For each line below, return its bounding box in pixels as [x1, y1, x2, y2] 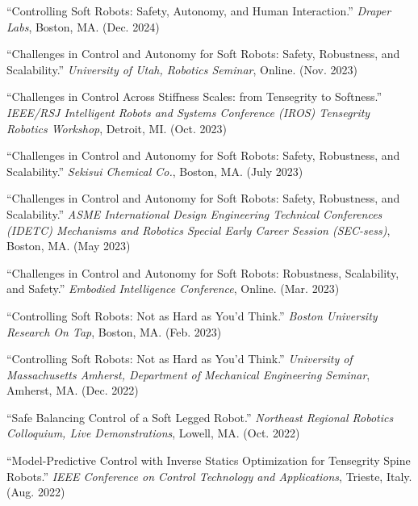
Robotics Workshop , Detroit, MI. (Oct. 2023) [6, 119, 227, 136]
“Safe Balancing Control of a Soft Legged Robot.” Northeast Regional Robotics [6, 408, 394, 425]
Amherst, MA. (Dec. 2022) [6, 382, 139, 399]
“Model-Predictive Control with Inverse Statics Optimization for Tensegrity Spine [6, 452, 411, 469]
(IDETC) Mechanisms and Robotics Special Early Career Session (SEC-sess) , [6, 221, 391, 238]
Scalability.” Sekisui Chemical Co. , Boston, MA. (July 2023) [6, 162, 303, 179]
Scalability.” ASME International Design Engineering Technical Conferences [6, 205, 382, 222]
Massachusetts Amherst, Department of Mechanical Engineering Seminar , [6, 366, 370, 383]
